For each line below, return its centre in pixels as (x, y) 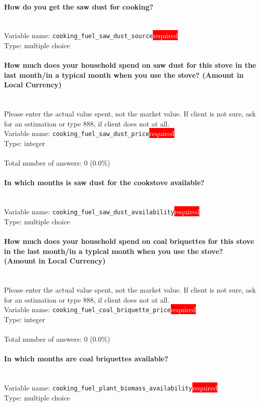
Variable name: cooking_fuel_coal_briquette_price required (100, 309)
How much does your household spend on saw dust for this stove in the (130, 65)
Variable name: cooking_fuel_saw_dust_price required (89, 133)
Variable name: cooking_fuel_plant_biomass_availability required (111, 388)
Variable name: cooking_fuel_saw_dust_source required (91, 35)
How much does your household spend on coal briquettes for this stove (129, 241)
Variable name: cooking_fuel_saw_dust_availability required (102, 212)
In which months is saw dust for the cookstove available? (104, 182)
